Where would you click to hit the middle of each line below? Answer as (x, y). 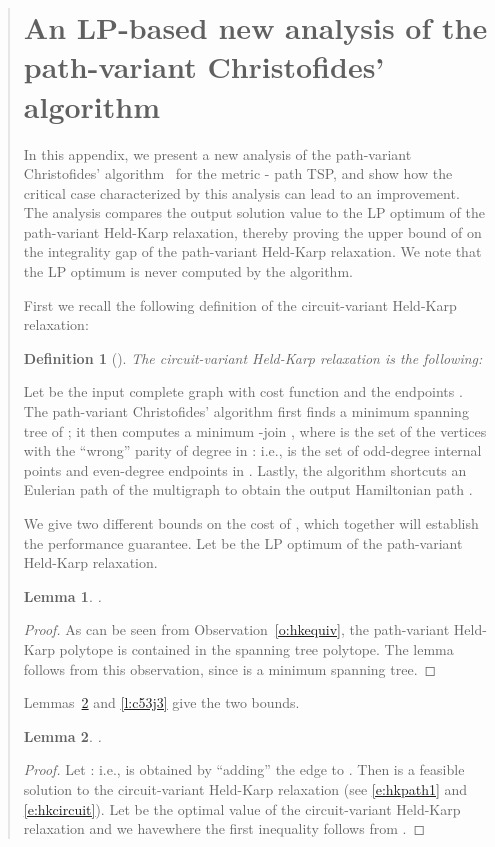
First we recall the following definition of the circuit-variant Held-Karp (240, 304)
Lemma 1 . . (62, 595)
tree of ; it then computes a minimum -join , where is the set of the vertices (255, 430)
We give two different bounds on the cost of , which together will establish (251, 523)
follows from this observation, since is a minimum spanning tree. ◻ (230, 668)
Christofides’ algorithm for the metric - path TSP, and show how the (238, 173)
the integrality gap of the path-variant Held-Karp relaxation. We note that (252, 251)
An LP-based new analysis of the (255, 27)
